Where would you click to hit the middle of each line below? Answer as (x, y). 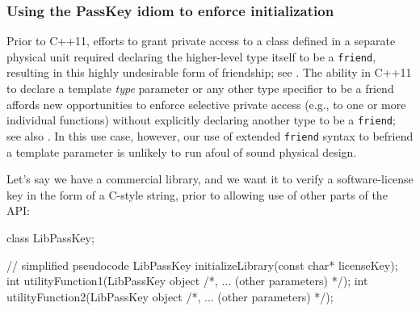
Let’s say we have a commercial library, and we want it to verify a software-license (210, 179)
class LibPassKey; (50, 237)
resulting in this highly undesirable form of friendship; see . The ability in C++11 (209, 72)
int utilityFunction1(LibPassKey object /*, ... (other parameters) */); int (187, 281)
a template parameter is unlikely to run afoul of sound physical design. (182, 151)
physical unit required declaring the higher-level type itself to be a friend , (191, 56)
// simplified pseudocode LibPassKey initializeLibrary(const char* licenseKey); (202, 265)
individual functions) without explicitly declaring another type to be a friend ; (201, 120)
